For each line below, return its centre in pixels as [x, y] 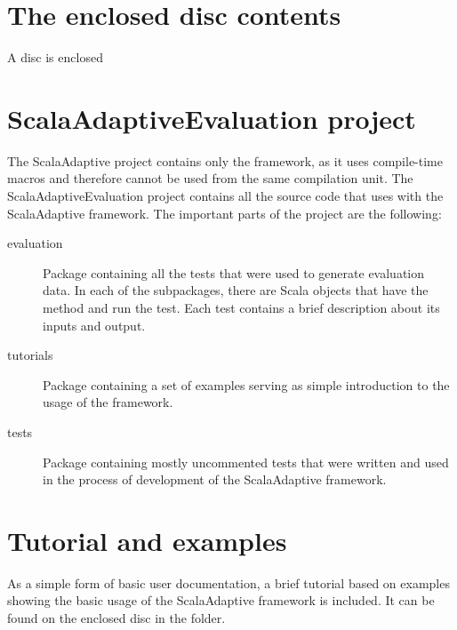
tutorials [30, 355]
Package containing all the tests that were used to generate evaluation [234, 272]
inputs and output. [94, 325]
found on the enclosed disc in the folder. [116, 618]
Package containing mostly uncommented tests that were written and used [246, 462]
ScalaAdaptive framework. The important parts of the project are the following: [224, 213]
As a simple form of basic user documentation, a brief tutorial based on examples [228, 582]
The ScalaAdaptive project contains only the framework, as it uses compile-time [225, 160]
